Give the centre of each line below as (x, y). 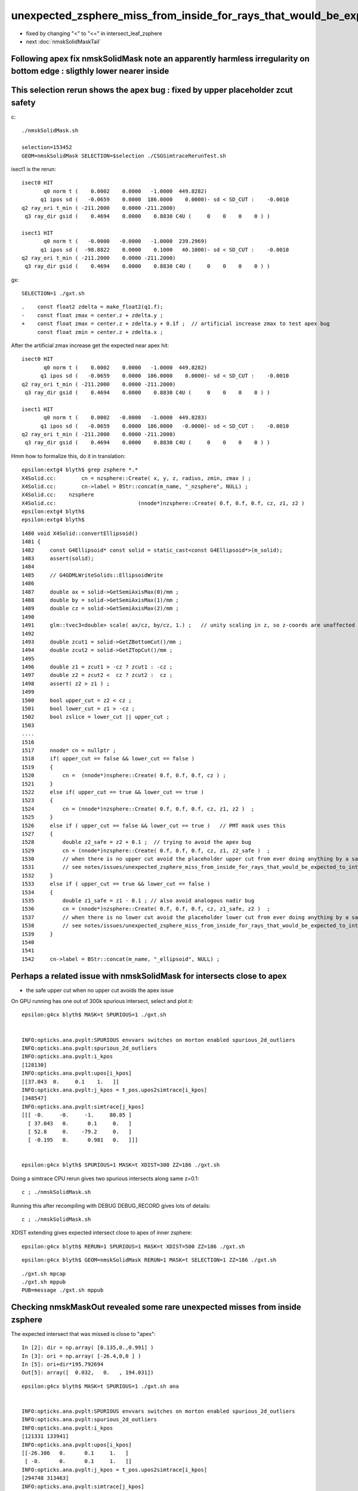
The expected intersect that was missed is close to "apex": (84, 1334)
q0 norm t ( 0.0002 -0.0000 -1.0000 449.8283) (126, 418)
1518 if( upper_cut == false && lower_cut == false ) (108, 759)
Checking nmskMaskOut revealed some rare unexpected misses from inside (156, 1307)
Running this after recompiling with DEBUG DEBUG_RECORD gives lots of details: (111, 1205)
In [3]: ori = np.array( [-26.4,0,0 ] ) (81, 1356)
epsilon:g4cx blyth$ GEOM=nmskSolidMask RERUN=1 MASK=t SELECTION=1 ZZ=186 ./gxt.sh (149, 1260)
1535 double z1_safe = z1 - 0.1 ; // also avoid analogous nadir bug (138, 901)
